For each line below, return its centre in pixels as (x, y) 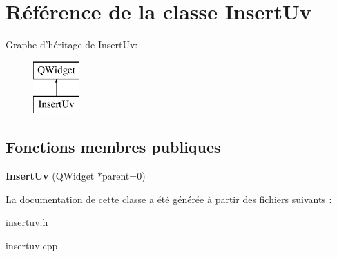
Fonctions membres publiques (113, 147)
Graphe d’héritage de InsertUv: (72, 45)
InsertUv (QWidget (50, 176)
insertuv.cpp (32, 245)
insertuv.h (27, 222)
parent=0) (124, 176)
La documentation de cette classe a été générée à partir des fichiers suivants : (169, 199)
